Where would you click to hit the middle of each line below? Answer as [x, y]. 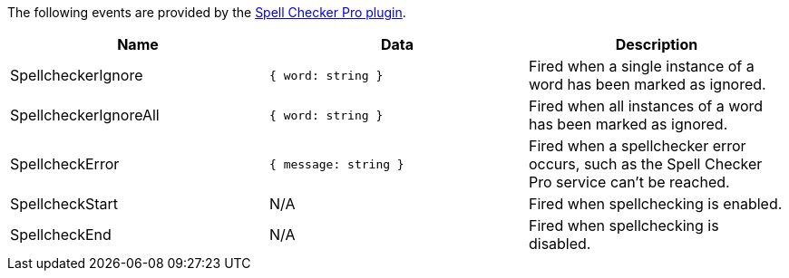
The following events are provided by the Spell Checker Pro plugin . [207, 12]
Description [657, 44]
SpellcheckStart [64, 204]
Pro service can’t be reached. [629, 182]
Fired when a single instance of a [641, 66]
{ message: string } [336, 164]
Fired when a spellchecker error [637, 146]
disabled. [560, 244]
